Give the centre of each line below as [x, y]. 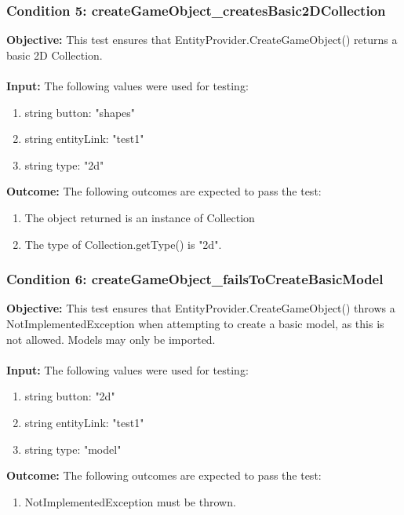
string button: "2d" [70, 396]
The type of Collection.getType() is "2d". [123, 244]
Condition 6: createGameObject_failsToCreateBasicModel [195, 279]
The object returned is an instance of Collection [140, 217]
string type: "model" [73, 449]
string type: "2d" [64, 164]
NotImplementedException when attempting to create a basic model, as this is [195, 323]
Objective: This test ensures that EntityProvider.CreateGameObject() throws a [201, 308]
